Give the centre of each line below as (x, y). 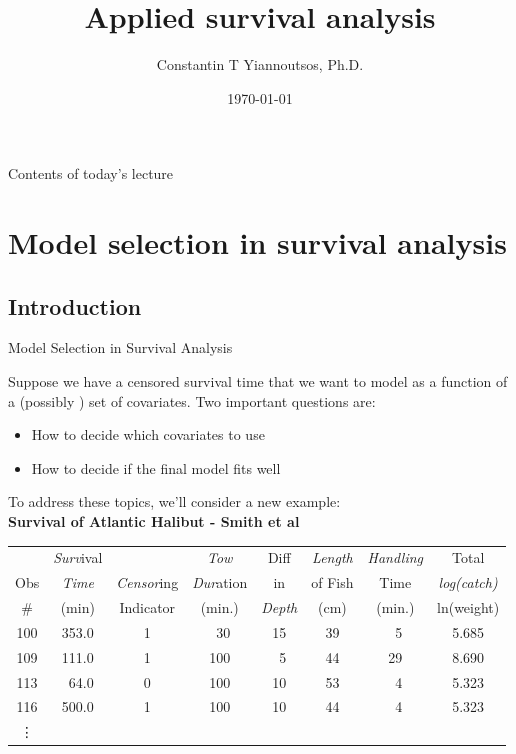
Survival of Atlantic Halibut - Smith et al (154, 521)
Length (332, 557)
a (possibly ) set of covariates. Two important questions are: (192, 400)
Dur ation (220, 582)
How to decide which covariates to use (148, 434)
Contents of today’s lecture (91, 173)
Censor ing (147, 582)
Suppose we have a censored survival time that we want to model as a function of (258, 381)
